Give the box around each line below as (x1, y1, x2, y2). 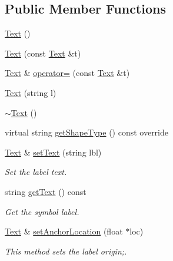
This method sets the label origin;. (5, 245, 127, 257)
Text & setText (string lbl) (5, 146, 102, 158)
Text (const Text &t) (5, 47, 81, 59)
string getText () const (5, 185, 86, 197)
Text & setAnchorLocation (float (5, 225, 123, 237)
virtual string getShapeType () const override (5, 126, 169, 138)
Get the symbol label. (5, 205, 79, 217)
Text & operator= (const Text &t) (5, 67, 130, 79)
